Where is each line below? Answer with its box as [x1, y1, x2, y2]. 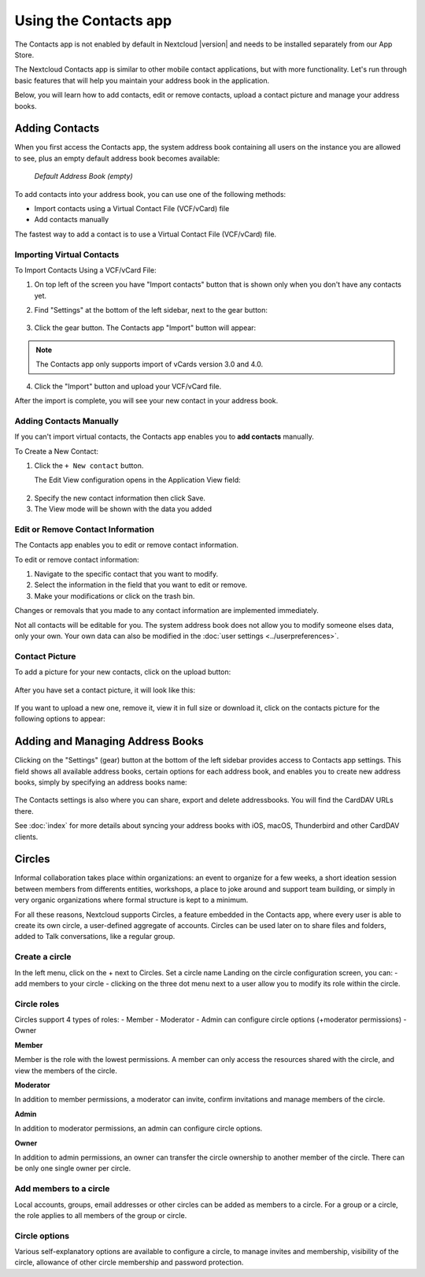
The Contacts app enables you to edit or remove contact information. [14, 540, 239, 550]
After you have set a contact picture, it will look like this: [14, 685, 196, 695]
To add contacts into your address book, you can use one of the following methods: [14, 189, 286, 199]
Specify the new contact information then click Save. [34, 493, 206, 503]
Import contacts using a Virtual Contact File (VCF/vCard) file [34, 203, 230, 213]
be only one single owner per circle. [14, 1164, 131, 1173]
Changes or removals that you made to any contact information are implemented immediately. [14, 606, 319, 615]
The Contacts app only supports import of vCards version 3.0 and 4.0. [35, 359, 264, 369]
